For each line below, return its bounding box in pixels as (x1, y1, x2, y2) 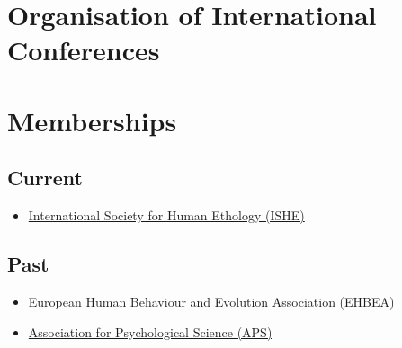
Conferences (7, 31, 160, 68)
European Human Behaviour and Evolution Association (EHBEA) (28, 291, 395, 310)
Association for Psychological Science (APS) (28, 322, 272, 341)
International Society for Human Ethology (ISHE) (28, 206, 305, 225)
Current (7, 164, 83, 192)
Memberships (7, 102, 177, 138)
